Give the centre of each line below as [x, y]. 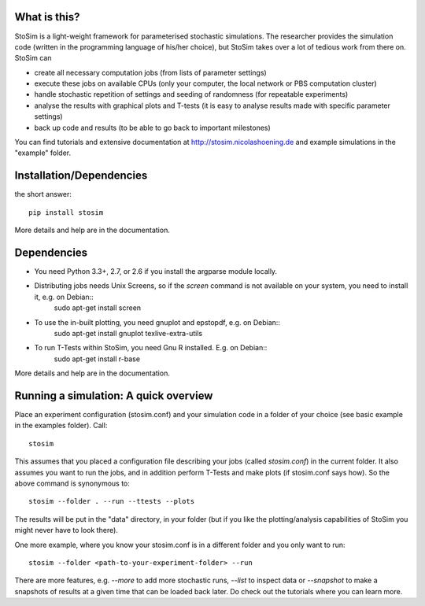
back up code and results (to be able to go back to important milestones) [152, 127]
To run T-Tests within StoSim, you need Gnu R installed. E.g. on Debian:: [151, 348]
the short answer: [43, 194]
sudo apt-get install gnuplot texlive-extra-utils [128, 333]
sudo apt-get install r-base [97, 359]
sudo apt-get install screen [98, 308]
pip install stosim [66, 212]
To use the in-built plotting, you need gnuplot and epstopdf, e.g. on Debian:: [157, 322]
